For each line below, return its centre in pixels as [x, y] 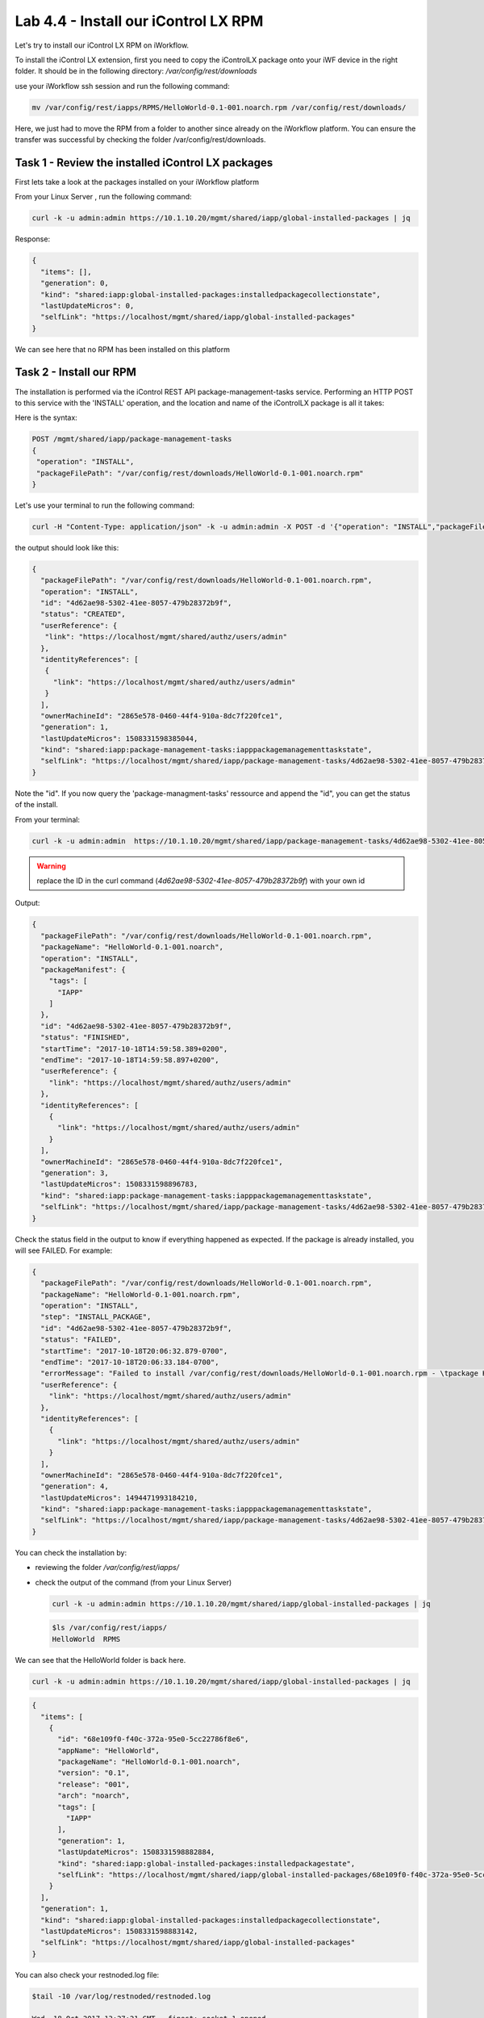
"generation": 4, [75, 1486]
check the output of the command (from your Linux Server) [134, 1582]
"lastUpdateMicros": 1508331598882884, [136, 1852]
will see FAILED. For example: [64, 1250]
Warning [51, 866]
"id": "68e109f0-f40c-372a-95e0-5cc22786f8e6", [153, 1739]
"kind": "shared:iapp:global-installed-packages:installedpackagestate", [207, 1863]
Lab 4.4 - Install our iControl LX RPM [139, 21]
